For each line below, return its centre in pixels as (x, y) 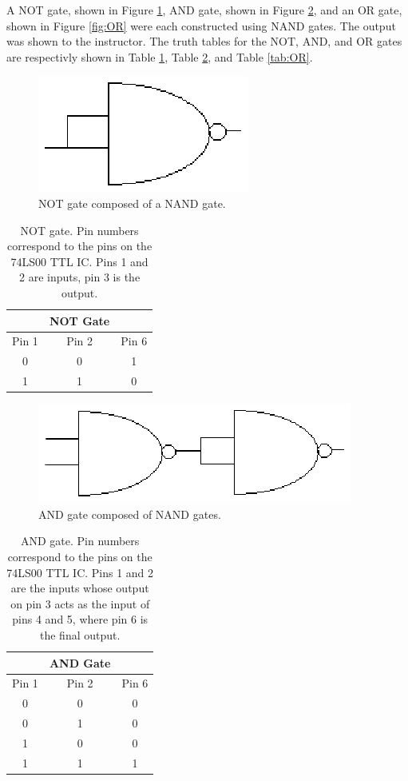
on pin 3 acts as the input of (80, 603)
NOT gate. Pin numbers (79, 230)
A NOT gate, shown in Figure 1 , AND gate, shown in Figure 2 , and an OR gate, (204, 10)
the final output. (80, 634)
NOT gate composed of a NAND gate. (132, 203)
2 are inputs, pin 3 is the (80, 277)
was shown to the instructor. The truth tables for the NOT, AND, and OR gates (204, 41)
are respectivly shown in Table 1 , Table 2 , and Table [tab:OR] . (160, 56)
